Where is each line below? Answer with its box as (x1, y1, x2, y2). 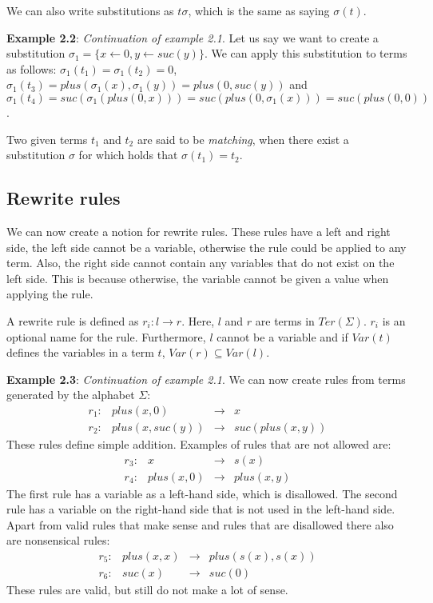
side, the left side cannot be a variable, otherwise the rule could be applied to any (6, 238, 407, 255)
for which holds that (78, 146, 178, 163)
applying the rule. (6, 286, 93, 302)
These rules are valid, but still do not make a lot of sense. (6, 581, 288, 598)
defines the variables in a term (6, 344, 154, 361)
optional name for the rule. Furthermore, (6, 328, 206, 345)
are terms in (255, 312, 315, 329)
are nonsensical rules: (6, 532, 110, 549)
